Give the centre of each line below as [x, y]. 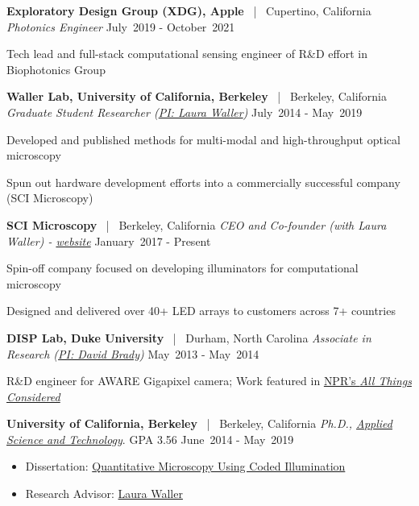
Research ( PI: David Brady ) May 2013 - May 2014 [133, 353]
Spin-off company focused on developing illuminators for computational [183, 268]
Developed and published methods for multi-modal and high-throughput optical [203, 139]
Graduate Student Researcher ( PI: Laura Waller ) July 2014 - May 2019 [185, 112]
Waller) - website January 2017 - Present [109, 241]
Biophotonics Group [56, 69]
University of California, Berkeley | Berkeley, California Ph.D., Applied [200, 423]
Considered [33, 396]
